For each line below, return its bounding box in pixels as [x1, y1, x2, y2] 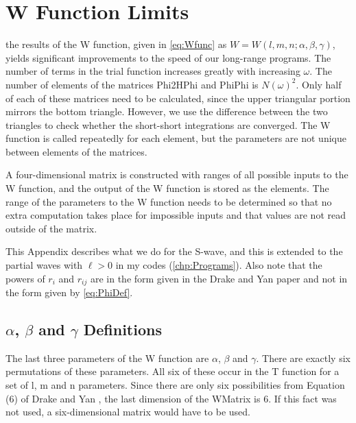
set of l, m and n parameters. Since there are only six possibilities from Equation [5, 378, 345, 392]
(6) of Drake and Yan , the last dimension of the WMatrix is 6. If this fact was [5, 391, 337, 405]
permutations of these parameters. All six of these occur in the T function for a [5, 364, 340, 378]
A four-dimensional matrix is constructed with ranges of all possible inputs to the [5, 167, 348, 182]
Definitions [83, 319, 162, 340]
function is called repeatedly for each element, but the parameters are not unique [5, 131, 346, 145]
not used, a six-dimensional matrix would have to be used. [5, 404, 250, 419]
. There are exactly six [256, 350, 351, 365]
